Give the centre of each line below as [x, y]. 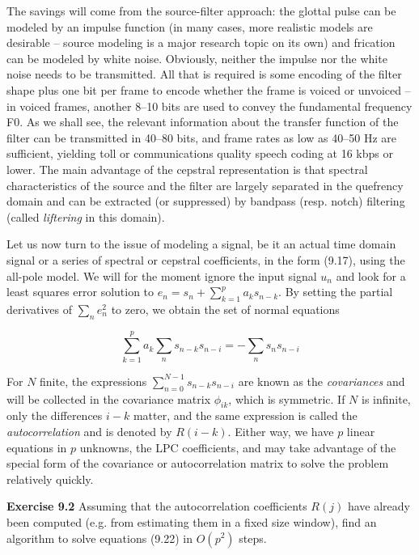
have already [379, 506]
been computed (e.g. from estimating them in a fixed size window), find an [192, 521]
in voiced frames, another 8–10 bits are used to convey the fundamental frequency [209, 106]
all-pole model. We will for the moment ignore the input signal [162, 275]
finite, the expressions [93, 381]
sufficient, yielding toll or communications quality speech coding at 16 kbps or [200, 153]
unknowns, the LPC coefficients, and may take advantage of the [238, 447]
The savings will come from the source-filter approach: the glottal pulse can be [201, 11]
